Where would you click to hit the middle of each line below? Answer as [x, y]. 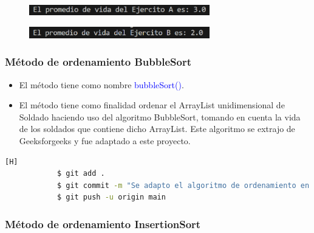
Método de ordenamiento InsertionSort [103, 224]
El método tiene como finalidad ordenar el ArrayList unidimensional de [152, 105]
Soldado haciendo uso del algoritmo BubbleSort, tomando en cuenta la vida [160, 117]
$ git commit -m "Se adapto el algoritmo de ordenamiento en [183, 185]
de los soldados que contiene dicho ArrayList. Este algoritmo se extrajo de [157, 129]
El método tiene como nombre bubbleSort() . [101, 84]
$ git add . [81, 174]
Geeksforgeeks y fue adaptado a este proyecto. [105, 140]
